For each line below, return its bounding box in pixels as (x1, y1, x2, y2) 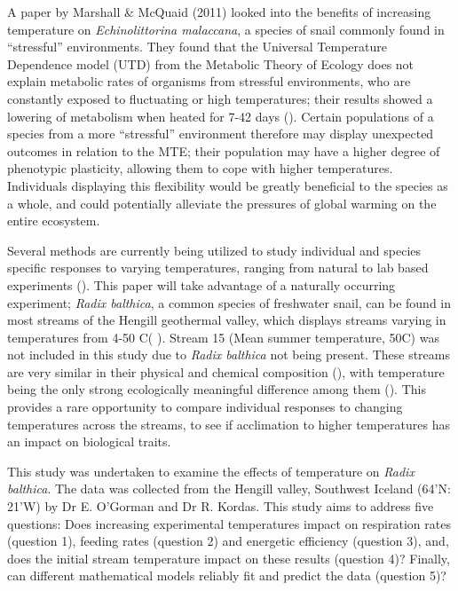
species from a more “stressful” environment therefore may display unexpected (7, 124, 434, 143)
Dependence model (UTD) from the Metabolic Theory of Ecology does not (7, 54, 415, 73)
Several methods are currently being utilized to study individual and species (7, 240, 422, 259)
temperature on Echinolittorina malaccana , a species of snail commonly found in (7, 20, 445, 38)
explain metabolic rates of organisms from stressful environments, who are (7, 72, 411, 91)
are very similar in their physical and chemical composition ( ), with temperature (7, 362, 445, 381)
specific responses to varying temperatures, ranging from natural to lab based (7, 258, 429, 277)
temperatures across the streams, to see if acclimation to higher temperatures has (7, 414, 450, 433)
